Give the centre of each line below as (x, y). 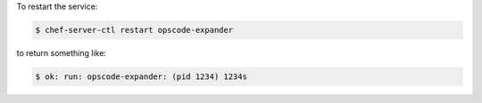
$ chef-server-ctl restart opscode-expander (134, 30)
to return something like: (62, 52)
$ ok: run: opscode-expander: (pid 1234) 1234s (141, 76)
